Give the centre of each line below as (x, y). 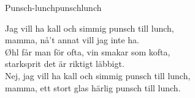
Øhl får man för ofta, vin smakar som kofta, (88, 51)
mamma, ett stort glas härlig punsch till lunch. (93, 87)
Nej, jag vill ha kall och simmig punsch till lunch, (98, 75)
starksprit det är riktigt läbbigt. (65, 64)
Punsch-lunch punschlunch (53, 7)
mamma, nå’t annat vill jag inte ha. (72, 40)
